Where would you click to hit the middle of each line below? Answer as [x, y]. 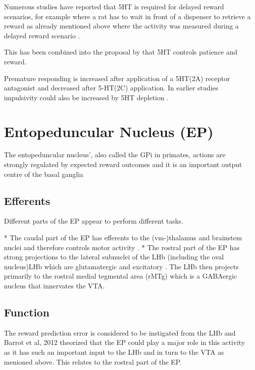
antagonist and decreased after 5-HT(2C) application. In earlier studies [111, 88]
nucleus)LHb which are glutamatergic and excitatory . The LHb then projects [121, 266]
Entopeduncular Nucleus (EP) [109, 131]
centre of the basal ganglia [44, 174]
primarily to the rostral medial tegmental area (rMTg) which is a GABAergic [121, 276]
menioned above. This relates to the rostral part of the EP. [93, 361]
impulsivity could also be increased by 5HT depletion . [86, 97]
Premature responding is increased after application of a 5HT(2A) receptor [117, 78]
